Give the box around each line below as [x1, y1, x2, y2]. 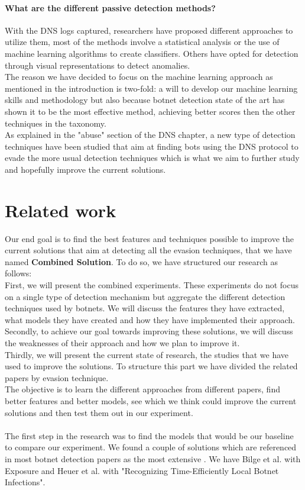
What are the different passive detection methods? [5, 1, 216, 14]
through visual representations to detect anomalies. [5, 59, 190, 71]
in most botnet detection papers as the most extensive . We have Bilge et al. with [5, 452, 301, 465]
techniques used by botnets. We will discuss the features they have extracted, [5, 302, 285, 314]
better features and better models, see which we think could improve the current [5, 394, 297, 407]
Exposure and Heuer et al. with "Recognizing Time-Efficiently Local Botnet [5, 464, 279, 476]
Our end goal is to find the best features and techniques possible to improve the [5, 232, 294, 244]
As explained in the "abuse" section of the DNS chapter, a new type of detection [5, 128, 296, 141]
